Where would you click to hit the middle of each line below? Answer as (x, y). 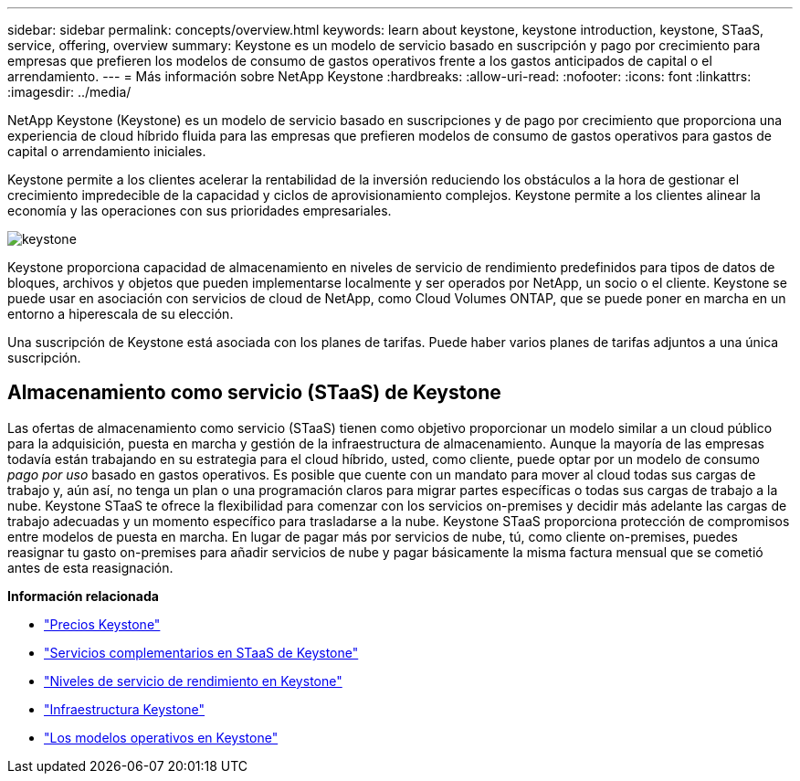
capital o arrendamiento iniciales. (107, 151)
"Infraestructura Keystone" (125, 709)
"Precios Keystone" (102, 624)
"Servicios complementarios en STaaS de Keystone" (201, 652)
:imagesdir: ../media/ (69, 92)
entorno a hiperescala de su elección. (121, 314)
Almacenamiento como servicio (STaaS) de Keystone (254, 393)
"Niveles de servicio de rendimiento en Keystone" (193, 681)
